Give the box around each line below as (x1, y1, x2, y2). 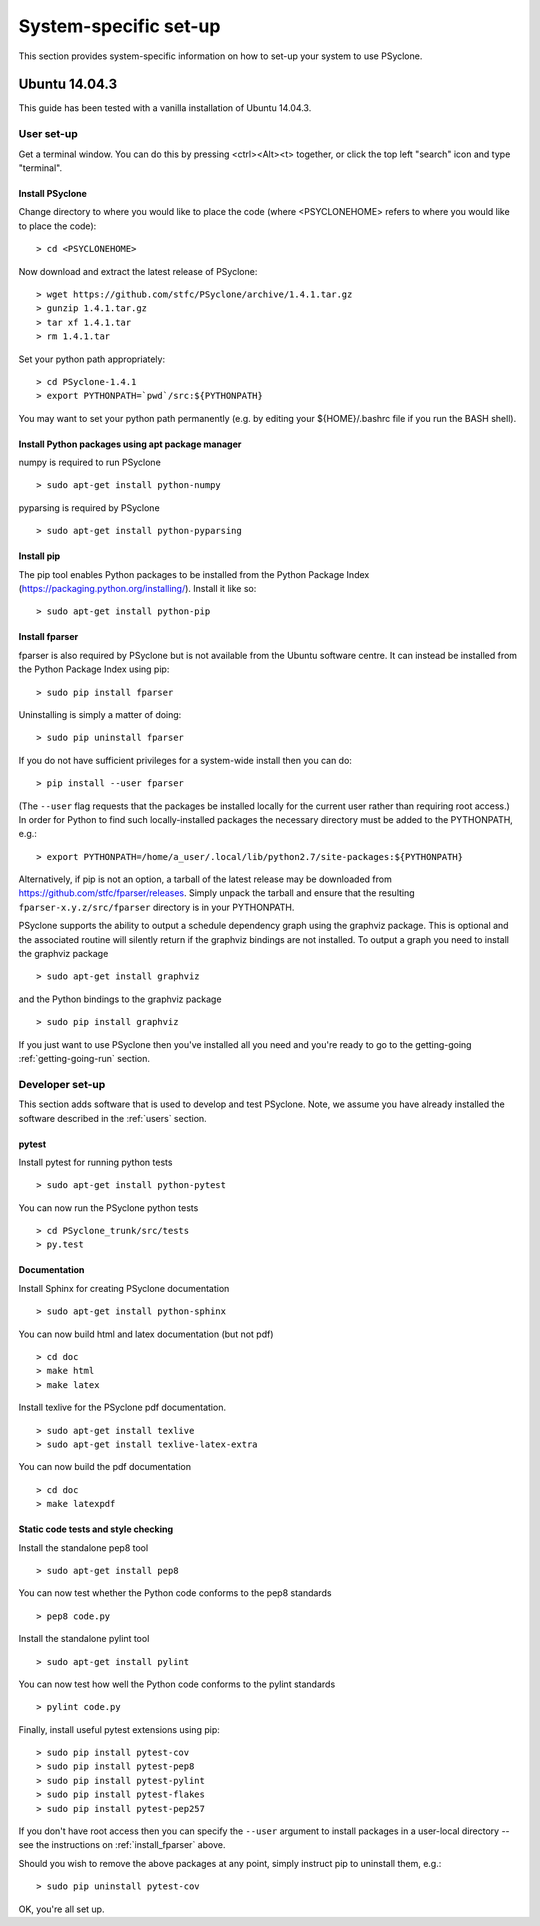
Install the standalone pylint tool (18, 1633, 150, 1645)
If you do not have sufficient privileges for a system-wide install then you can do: (18, 754, 352, 766)
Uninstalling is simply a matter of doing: (18, 708, 182, 720)
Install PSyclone (18, 187, 87, 199)
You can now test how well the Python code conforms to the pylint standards (18, 1678, 336, 1690)
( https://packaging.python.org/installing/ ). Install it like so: (18, 583, 257, 595)
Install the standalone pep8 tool (18, 1541, 149, 1554)
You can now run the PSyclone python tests (18, 1201, 199, 1214)
